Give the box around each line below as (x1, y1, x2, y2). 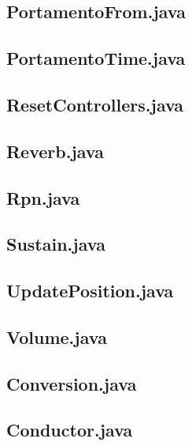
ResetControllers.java (6, 92, 184, 116)
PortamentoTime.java (6, 46, 186, 70)
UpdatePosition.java (6, 278, 174, 303)
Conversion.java (6, 371, 137, 395)
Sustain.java (6, 232, 105, 256)
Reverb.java (6, 138, 104, 163)
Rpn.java (6, 185, 80, 210)
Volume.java (6, 324, 107, 349)
